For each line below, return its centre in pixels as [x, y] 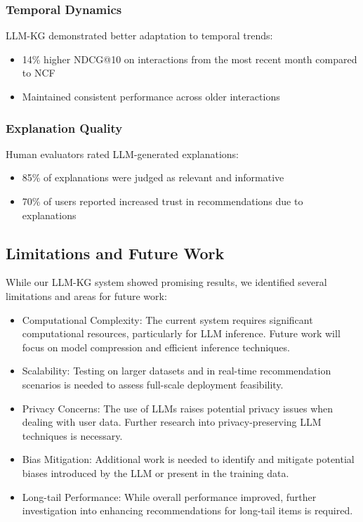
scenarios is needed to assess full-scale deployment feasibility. [153, 384]
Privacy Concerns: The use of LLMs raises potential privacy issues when [178, 408]
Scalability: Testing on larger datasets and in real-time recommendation [177, 371]
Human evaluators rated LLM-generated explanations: [123, 154]
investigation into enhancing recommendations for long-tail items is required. [187, 510]
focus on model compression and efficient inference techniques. [156, 347]
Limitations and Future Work [115, 253]
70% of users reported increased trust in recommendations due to [163, 201]
